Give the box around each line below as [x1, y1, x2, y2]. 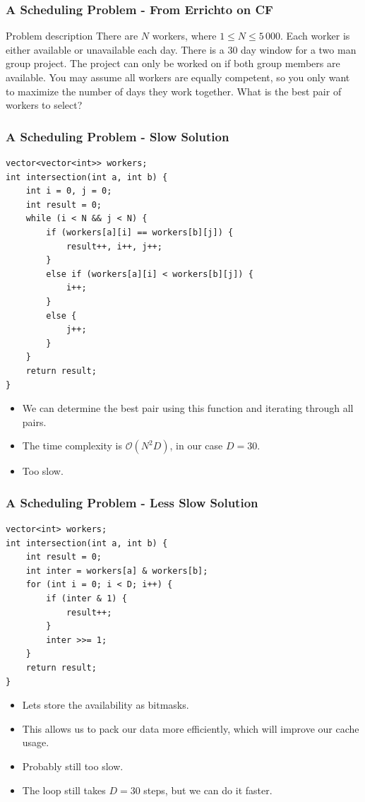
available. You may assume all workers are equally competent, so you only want [6, 70, 350, 84]
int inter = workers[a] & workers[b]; [25, 565, 208, 576]
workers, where [152, 28, 217, 43]
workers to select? [6, 98, 83, 112]
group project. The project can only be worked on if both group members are [6, 56, 340, 71]
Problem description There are [6, 28, 138, 43]
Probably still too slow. [22, 759, 124, 773]
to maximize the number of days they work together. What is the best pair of [6, 83, 342, 98]
